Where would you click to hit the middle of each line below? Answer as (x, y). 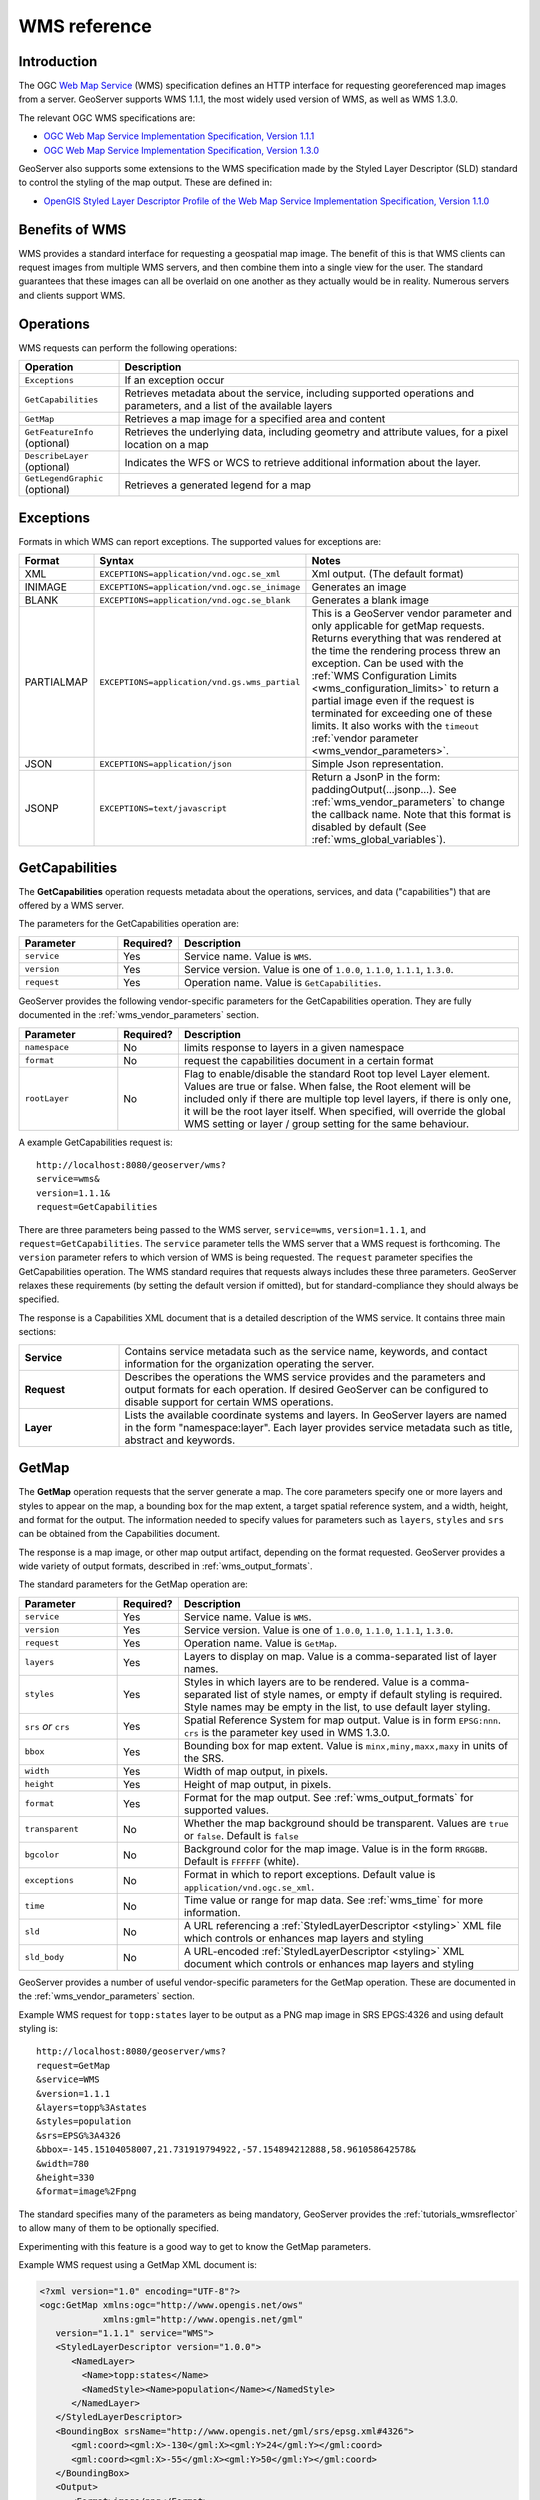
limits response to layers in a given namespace (294, 1047)
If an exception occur (174, 380)
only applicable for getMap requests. (398, 626)
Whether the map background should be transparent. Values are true (346, 1823)
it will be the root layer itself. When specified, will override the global (344, 1111)
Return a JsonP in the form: (376, 777)
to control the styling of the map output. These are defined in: (145, 182)
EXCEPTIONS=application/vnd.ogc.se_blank (195, 600)
